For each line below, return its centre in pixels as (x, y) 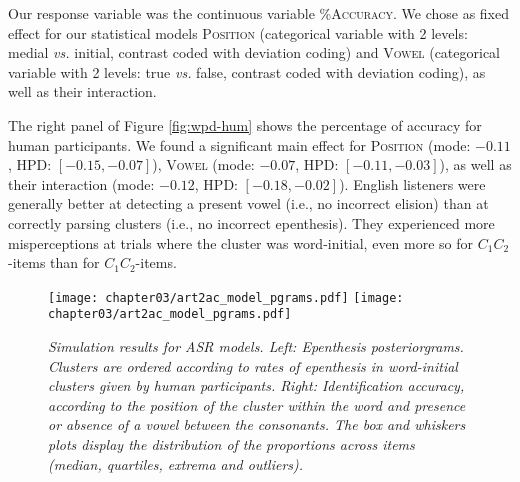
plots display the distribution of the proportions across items (231, 444)
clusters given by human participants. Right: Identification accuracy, (256, 385)
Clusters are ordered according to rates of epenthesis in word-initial (253, 365)
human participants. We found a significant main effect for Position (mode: (239, 144)
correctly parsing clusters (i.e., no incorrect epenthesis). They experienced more (251, 222)
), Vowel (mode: (203, 164)
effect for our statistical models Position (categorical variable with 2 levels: (238, 32)
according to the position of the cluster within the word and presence (257, 404)
